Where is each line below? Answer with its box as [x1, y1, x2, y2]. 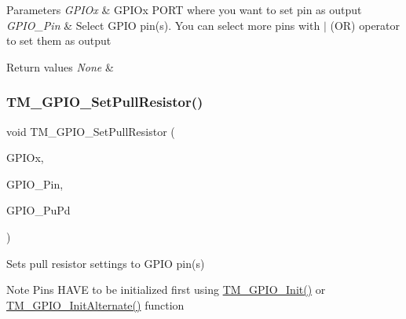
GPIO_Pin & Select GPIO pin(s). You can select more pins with [6, 16, 320, 33]
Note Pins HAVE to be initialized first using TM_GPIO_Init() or [6, 281, 326, 298]
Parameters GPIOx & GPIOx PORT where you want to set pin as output [6, 2, 362, 17]
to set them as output [6, 32, 112, 49]
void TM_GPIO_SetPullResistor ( [6, 123, 175, 139]
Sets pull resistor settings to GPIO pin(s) [6, 255, 205, 271]
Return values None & [6, 58, 114, 75]
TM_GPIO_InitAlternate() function [6, 296, 185, 313]
